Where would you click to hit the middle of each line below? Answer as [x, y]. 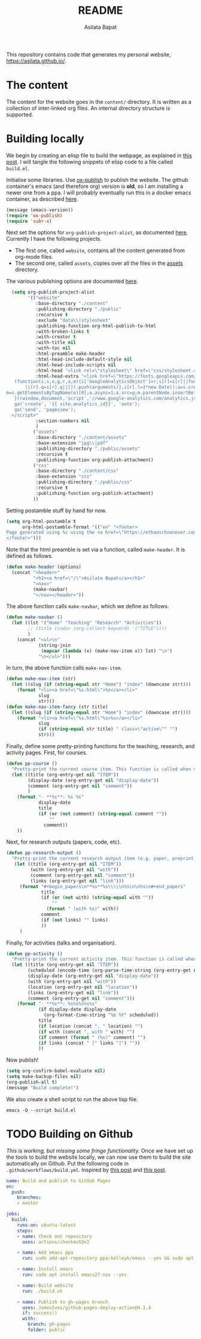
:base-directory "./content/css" [77, 471]
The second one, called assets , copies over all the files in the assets [99, 263]
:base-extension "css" [64, 477]
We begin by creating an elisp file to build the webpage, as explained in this [99, 155]
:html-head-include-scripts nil [76, 365]
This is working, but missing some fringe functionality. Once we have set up [100, 1150]
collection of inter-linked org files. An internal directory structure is [88, 108]
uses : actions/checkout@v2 [56, 1242]
